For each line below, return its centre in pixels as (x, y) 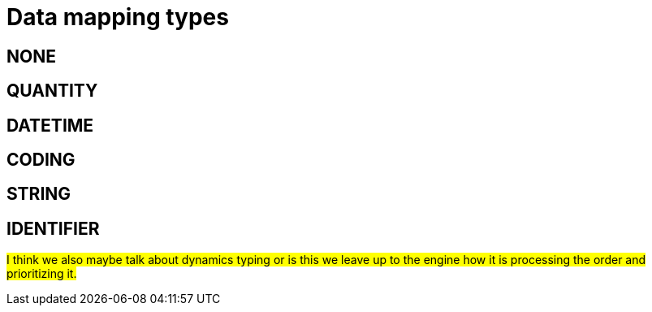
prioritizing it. (42, 274)
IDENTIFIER (53, 228)
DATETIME (50, 125)
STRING (39, 194)
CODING (41, 160)
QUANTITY (52, 91)
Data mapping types (118, 17)
